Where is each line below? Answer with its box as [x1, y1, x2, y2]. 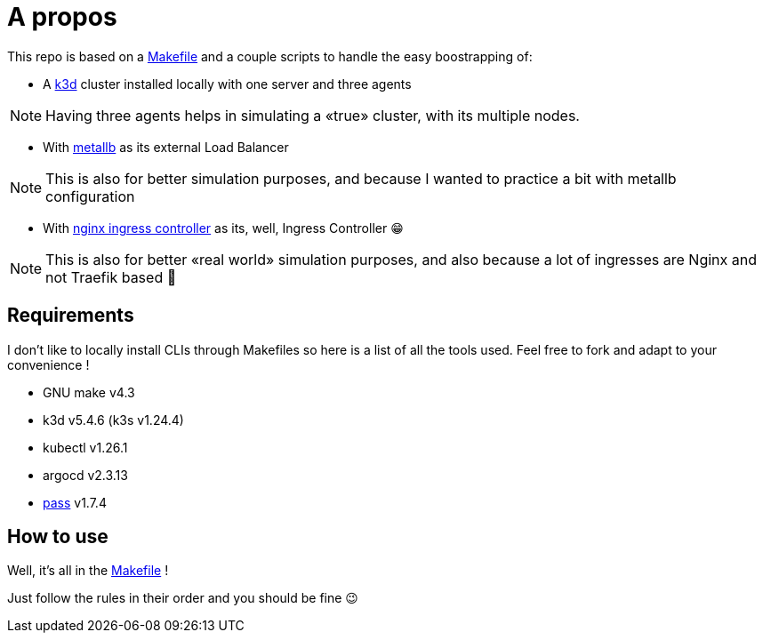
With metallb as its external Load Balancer [43, 139, 289, 155]
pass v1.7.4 [43, 494, 107, 510]
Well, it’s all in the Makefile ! [7, 563, 169, 579]
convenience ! [7, 356, 90, 372]
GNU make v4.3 [43, 384, 135, 400]
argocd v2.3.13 [43, 467, 128, 483]
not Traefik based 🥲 [45, 268, 177, 286]
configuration [45, 187, 135, 205]
